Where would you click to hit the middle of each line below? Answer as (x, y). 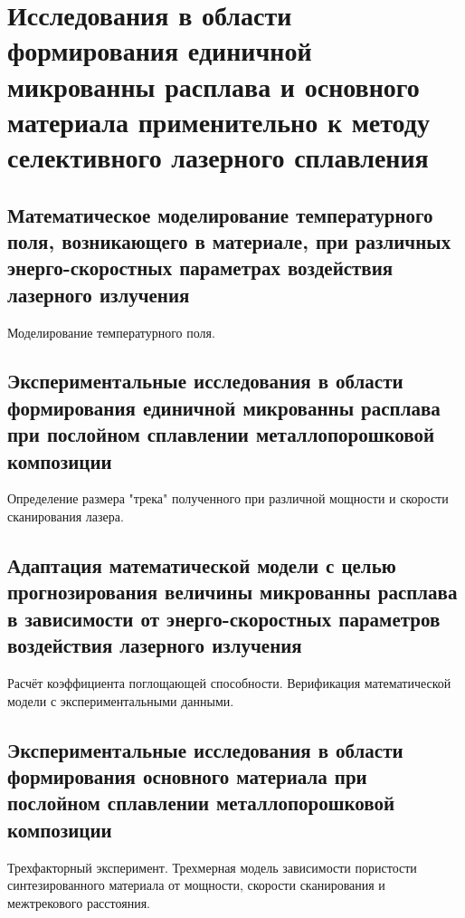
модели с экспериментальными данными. (121, 700)
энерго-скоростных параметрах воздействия (200, 268)
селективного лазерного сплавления (218, 156)
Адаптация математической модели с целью (202, 565)
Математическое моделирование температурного (220, 214)
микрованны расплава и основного (214, 86)
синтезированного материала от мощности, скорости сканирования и (196, 885)
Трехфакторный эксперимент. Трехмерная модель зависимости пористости (212, 867)
